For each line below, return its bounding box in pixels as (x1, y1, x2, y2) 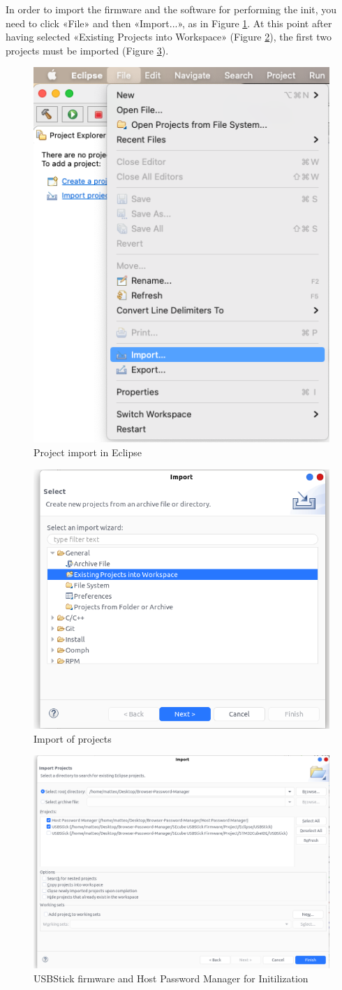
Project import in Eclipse (34, 444, 142, 459)
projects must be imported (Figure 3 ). (6, 43, 169, 57)
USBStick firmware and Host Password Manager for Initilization (34, 971, 308, 985)
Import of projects (34, 731, 112, 745)
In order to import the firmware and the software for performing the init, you (6, 2, 337, 16)
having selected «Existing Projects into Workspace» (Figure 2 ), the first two (6, 29, 332, 44)
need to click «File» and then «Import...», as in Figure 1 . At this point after (6, 15, 332, 30)
